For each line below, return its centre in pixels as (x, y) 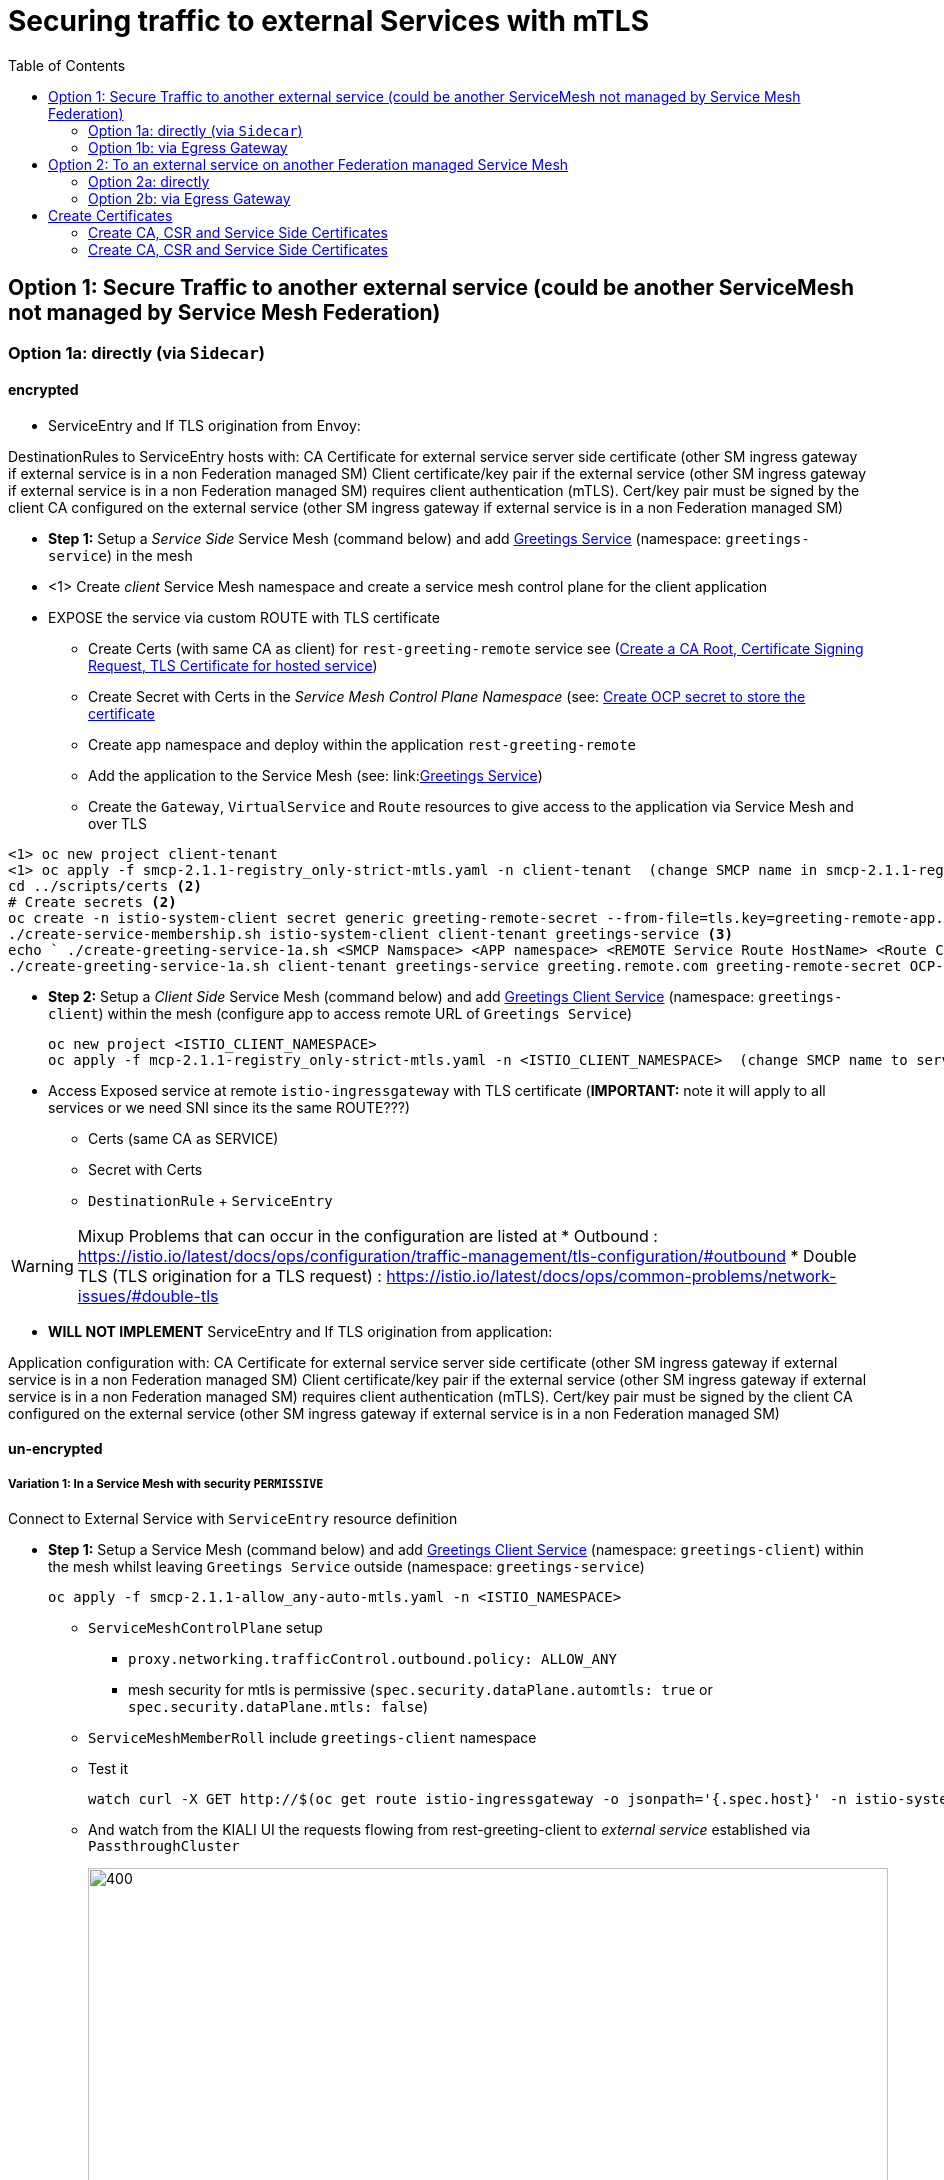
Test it (108, 1769)
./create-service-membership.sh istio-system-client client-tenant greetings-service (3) (370, 933)
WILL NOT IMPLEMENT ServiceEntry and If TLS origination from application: (300, 1331)
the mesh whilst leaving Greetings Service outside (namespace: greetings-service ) (346, 1567)
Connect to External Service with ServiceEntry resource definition (233, 1519)
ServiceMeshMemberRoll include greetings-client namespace (312, 1738)
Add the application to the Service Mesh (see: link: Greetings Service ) (315, 775)
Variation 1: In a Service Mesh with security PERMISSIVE (166, 1483)
